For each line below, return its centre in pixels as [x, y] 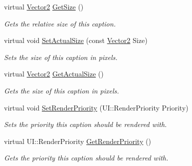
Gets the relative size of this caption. [60, 23]
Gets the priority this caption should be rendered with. [86, 158]
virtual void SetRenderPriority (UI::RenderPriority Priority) [96, 107]
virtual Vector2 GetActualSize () [54, 74]
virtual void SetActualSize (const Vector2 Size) [76, 40]
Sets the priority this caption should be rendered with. [86, 124]
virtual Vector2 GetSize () [44, 6]
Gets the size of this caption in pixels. [62, 90]
